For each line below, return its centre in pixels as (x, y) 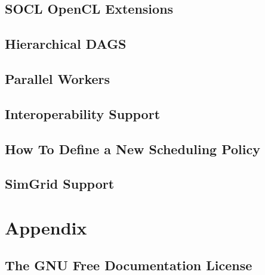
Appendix (46, 227)
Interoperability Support (83, 113)
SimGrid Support (60, 184)
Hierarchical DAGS (66, 44)
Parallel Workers (58, 78)
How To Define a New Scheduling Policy (132, 149)
